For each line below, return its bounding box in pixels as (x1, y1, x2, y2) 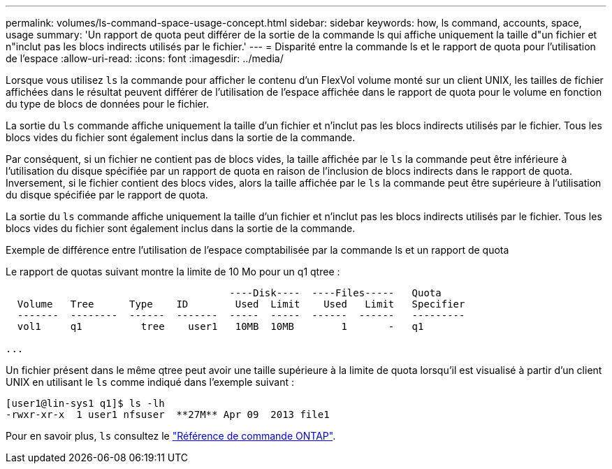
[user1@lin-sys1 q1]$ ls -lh (6, 398, 165, 409)
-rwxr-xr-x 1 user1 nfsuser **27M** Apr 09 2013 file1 (6, 409, 330, 420)
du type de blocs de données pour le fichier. (6, 98, 210, 110)
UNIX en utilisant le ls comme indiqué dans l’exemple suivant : (6, 376, 294, 388)
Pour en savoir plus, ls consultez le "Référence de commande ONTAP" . (6, 430, 336, 442)
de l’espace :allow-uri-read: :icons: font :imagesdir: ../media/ (6, 52, 284, 64)
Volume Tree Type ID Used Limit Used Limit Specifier (17, 298, 465, 310)
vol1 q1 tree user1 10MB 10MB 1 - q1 (17, 321, 424, 332)
